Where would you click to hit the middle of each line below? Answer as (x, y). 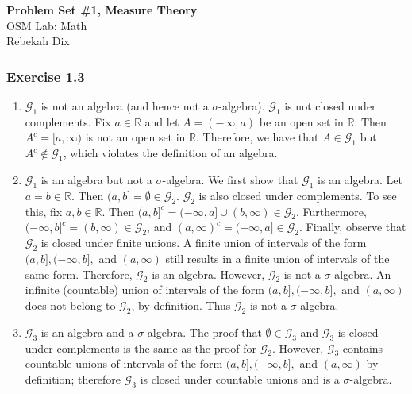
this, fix (44, 211)
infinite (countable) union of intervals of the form (144, 290)
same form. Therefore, (79, 274)
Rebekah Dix (38, 41)
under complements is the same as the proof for (141, 348)
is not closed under (330, 106)
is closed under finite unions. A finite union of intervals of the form (204, 243)
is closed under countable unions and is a (240, 379)
